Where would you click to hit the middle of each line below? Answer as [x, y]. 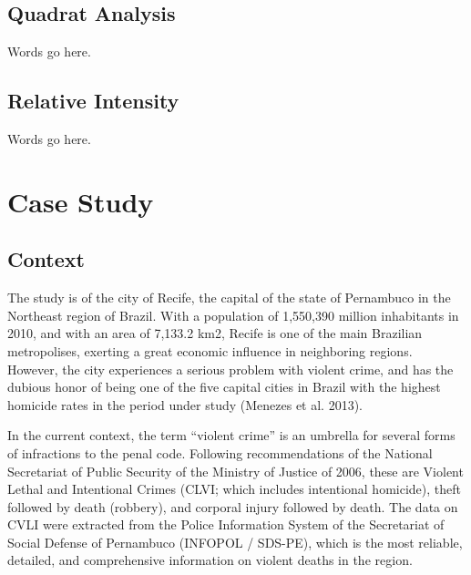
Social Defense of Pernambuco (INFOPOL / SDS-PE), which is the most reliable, [235, 542]
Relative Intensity [93, 101]
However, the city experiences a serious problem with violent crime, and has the [230, 369]
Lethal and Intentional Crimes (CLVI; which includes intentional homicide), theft [234, 489]
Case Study [81, 201]
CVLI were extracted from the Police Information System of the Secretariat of [226, 524]
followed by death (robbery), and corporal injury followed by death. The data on [233, 506]
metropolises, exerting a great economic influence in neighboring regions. [210, 350]
